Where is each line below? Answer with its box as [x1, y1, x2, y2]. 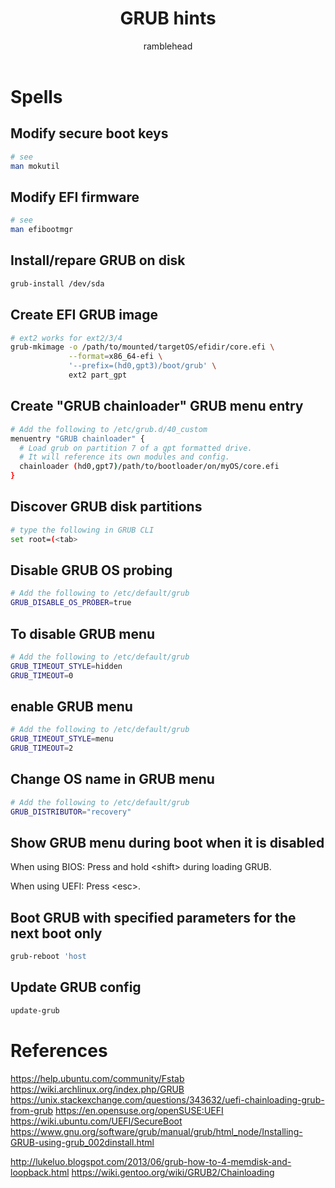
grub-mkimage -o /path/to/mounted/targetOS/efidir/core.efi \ [10, 342, 275, 352]
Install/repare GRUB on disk [10, 252, 186, 269]
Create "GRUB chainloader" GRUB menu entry [10, 398, 304, 415]
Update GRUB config [10, 979, 142, 996]
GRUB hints [119, 7, 217, 30]
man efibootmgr [10, 225, 74, 235]
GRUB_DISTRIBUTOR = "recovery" [10, 807, 132, 817]
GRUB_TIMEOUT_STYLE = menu [10, 734, 114, 744]
